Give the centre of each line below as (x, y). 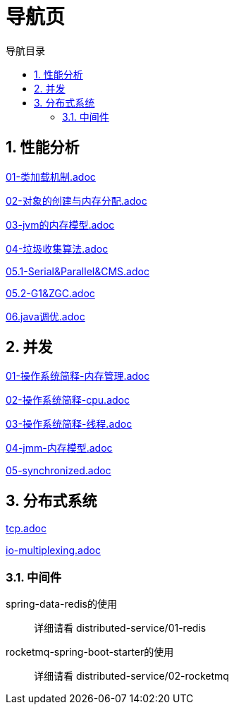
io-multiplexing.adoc (53, 550)
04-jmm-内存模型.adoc (59, 448)
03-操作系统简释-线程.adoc (69, 424)
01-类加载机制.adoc (51, 176)
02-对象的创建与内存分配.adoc (76, 200)
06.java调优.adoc (45, 316)
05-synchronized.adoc (58, 471)
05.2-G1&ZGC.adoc (50, 293)
